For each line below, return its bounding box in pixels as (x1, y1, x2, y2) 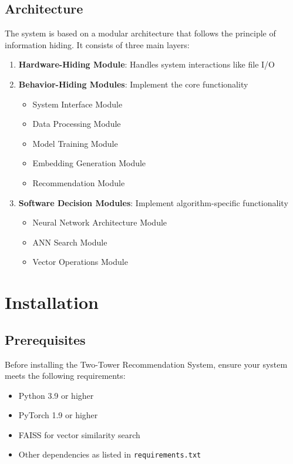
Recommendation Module (32, 176, 125, 189)
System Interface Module (32, 97, 123, 110)
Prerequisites (5, 330, 86, 348)
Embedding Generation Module (32, 157, 146, 169)
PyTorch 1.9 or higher (18, 409, 98, 421)
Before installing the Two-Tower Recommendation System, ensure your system (5, 358, 288, 370)
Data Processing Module (32, 117, 121, 130)
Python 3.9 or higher (18, 389, 94, 401)
